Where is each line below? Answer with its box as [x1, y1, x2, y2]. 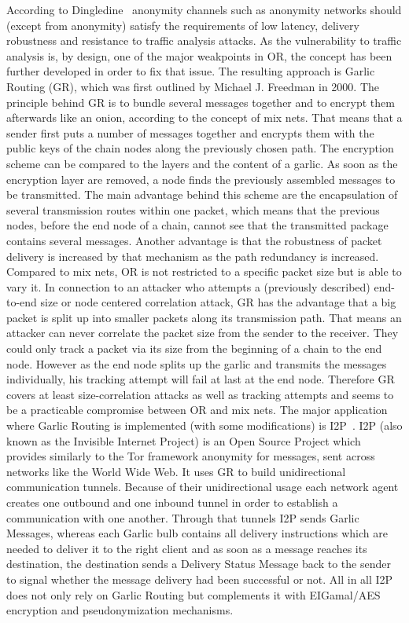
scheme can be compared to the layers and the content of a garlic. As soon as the [6, 155, 398, 171]
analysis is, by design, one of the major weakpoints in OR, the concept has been [6, 47, 392, 64]
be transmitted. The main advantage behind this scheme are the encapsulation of [6, 186, 398, 203]
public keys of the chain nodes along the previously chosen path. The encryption [6, 140, 394, 156]
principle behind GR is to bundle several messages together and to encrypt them [6, 93, 395, 110]
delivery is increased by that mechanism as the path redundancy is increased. [6, 247, 379, 264]
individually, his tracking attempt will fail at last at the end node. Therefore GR [6, 371, 395, 387]
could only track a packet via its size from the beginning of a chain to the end [6, 340, 382, 357]
